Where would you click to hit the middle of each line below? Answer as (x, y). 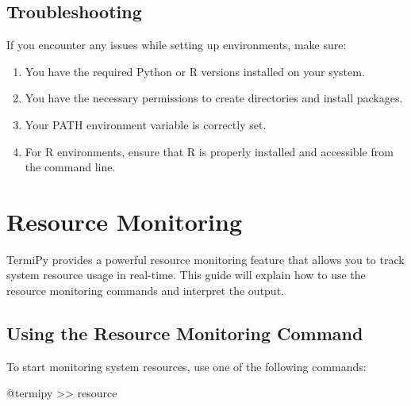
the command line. (70, 167)
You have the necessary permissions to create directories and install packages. (214, 98)
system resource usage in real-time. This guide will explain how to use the (186, 275)
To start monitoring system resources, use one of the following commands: (186, 366)
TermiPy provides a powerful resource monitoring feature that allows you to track (205, 259)
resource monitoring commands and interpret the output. (145, 291)
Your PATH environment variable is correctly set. (146, 124)
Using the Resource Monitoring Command (185, 333)
